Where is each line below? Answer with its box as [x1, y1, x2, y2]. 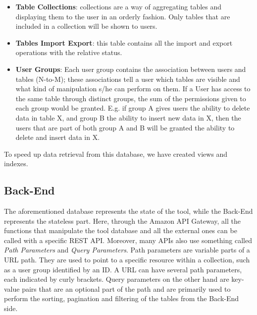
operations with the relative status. [15, 47, 122, 58]
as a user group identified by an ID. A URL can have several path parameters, [4, 264, 242, 274]
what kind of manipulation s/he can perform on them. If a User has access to [15, 83, 251, 94]
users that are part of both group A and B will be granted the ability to [15, 122, 235, 132]
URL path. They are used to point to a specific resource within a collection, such [4, 254, 250, 265]
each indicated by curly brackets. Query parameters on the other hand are [4, 274, 229, 284]
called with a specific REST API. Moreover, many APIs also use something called [4, 235, 252, 245]
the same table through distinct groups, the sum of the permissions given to [15, 93, 246, 103]
